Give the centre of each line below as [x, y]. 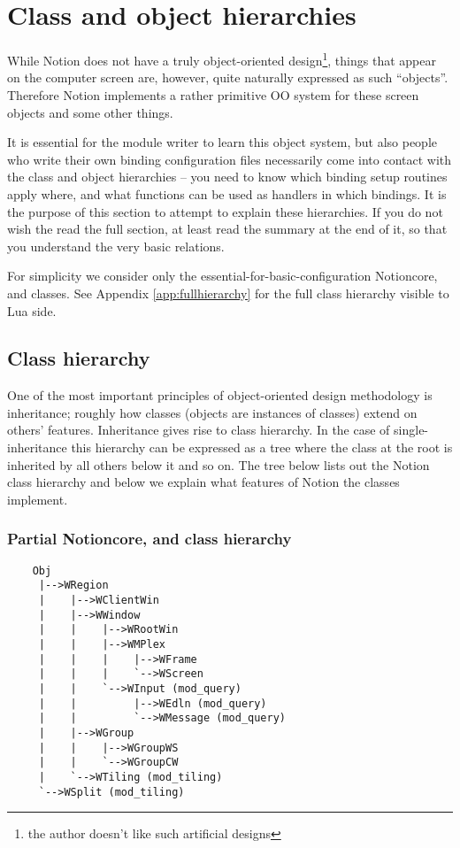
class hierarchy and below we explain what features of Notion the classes [203, 482]
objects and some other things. [90, 112]
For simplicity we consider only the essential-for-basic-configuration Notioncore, [222, 276]
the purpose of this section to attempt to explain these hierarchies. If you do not [225, 211]
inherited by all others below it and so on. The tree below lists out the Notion [218, 464]
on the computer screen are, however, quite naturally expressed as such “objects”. [228, 77]
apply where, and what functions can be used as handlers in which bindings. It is [227, 193]
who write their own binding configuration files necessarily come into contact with [230, 159]
